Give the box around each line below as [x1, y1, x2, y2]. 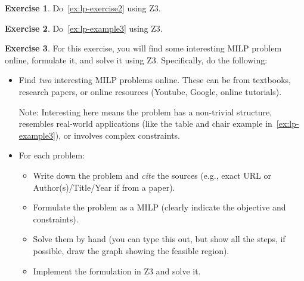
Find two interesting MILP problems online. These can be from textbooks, [18, 74, 291, 86]
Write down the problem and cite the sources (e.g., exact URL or [33, 169, 271, 181]
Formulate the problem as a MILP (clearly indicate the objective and [33, 201, 286, 213]
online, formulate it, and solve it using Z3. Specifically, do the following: [5, 53, 268, 66]
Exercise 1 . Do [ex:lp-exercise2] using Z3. [5, 2, 161, 14]
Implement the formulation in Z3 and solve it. [33, 264, 201, 277]
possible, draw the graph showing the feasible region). [33, 244, 229, 256]
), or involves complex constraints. [55, 129, 180, 141]
